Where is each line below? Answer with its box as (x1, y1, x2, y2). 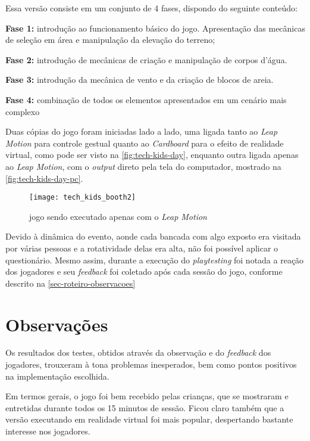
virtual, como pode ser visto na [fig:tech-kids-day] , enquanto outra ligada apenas (5, 148, 299, 161)
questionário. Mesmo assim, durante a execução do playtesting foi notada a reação (5, 253, 304, 266)
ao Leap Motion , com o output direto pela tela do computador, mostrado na (5, 160, 281, 172)
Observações (5, 312, 108, 336)
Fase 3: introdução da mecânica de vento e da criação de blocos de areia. (5, 73, 274, 86)
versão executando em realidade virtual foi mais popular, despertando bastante (5, 413, 293, 426)
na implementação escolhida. (5, 369, 109, 382)
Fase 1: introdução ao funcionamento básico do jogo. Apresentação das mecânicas (5, 21, 305, 34)
